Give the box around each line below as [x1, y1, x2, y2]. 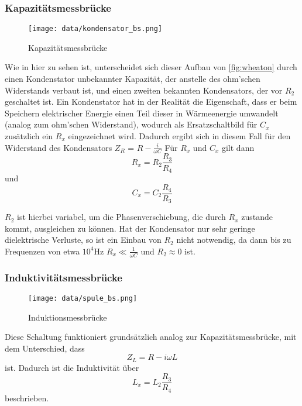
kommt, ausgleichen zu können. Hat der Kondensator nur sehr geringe [5, 222, 255, 234]
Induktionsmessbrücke [28, 311, 107, 323]
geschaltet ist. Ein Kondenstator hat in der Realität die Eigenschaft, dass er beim [5, 95, 297, 108]
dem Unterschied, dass [5, 342, 85, 354]
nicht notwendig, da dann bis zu [176, 233, 291, 246]
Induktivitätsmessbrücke [5, 270, 122, 284]
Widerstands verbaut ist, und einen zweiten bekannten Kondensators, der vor [5, 84, 283, 96]
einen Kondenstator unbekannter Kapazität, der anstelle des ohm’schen [5, 73, 260, 85]
